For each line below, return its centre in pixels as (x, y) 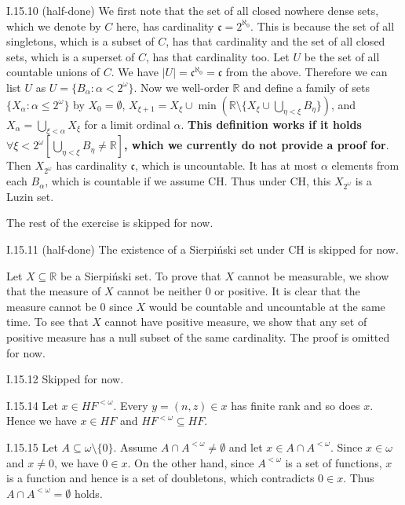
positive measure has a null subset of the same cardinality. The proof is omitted (198, 337)
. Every (131, 405)
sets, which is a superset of (71, 56)
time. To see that (47, 322)
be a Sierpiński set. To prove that (140, 275)
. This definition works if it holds (271, 124)
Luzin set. (30, 196)
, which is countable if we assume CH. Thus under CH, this (188, 181)
